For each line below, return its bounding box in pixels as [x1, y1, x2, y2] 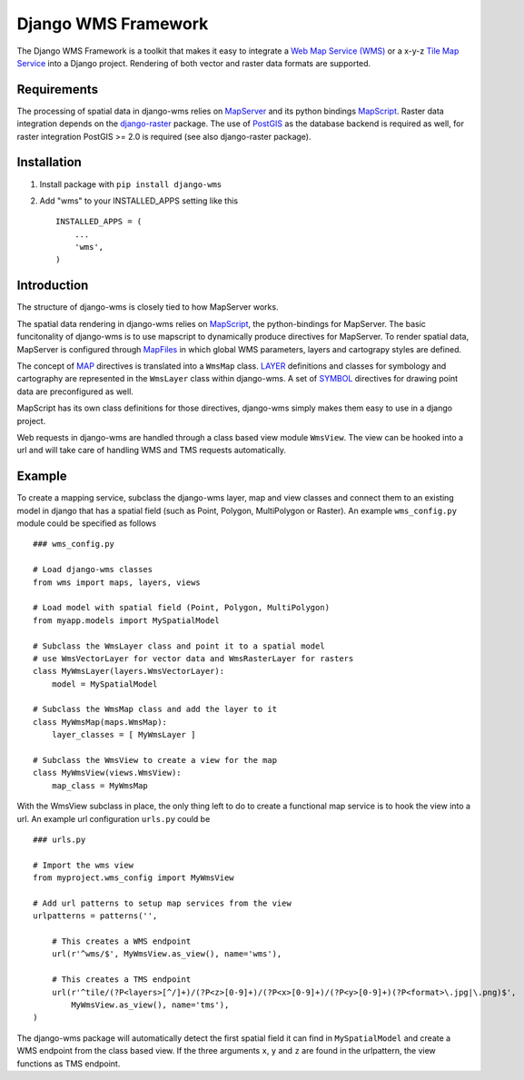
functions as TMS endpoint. [16, 1058, 121, 1069]
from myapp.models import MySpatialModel [33, 615, 220, 626]
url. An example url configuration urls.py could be [16, 813, 211, 824]
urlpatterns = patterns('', [33, 911, 158, 921]
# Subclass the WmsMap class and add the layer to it [33, 704, 277, 715]
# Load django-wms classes [33, 564, 153, 575]
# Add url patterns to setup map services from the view [33, 897, 292, 908]
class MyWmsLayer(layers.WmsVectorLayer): [33, 666, 225, 677]
